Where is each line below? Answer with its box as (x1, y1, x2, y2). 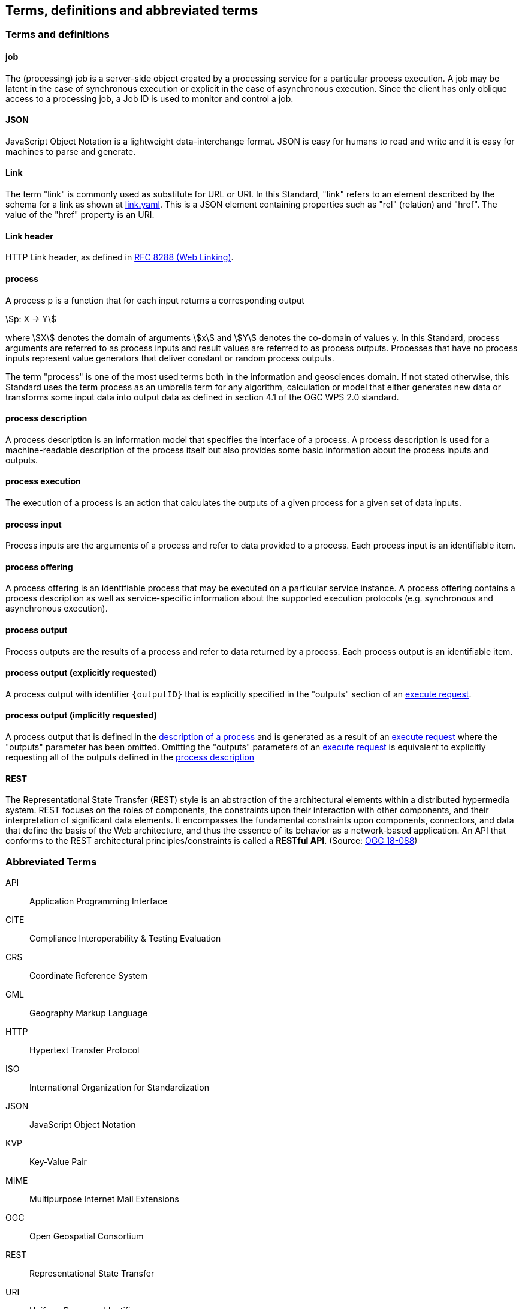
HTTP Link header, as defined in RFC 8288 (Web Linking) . (5, 252, 234, 263)
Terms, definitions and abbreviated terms (5, 3, 258, 18)
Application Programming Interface (29, 896, 168, 907)
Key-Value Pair (29, 1157, 87, 1167)
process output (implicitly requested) (5, 710, 157, 721)
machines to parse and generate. (5, 146, 136, 157)
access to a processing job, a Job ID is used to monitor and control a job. (5, 93, 294, 104)
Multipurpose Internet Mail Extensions (29, 1194, 179, 1205)
